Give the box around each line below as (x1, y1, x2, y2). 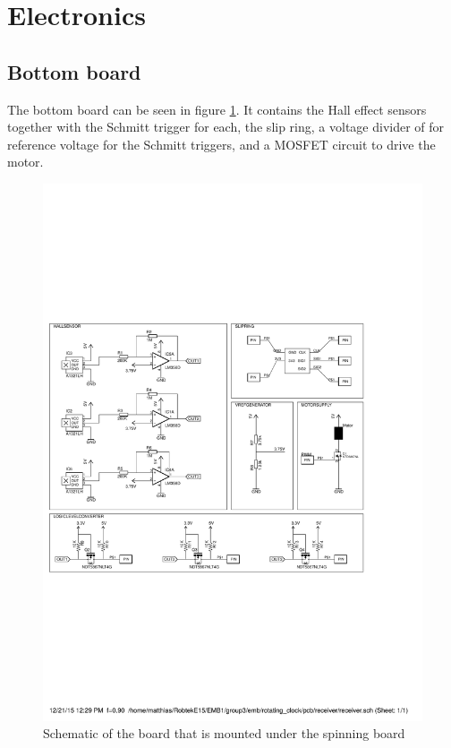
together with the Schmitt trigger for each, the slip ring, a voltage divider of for (7, 117, 445, 136)
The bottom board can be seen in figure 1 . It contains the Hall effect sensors (7, 99, 427, 118)
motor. (7, 152, 44, 171)
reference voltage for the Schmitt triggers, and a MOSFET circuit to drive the (7, 134, 436, 153)
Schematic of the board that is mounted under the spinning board (43, 724, 405, 743)
